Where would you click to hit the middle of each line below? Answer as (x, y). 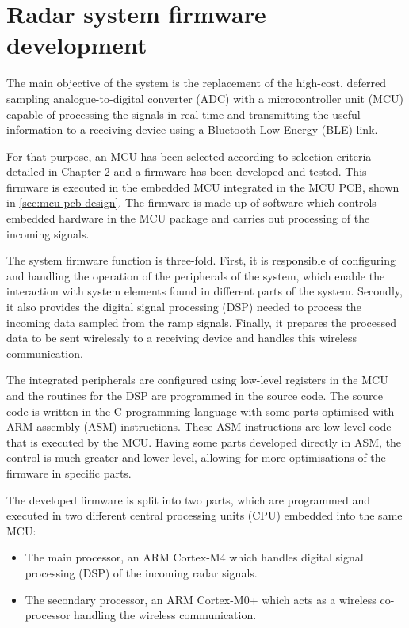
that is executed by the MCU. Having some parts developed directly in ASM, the (204, 442)
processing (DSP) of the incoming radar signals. (141, 572)
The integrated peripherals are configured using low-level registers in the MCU (197, 380)
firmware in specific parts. (69, 472)
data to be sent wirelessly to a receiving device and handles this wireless (182, 338)
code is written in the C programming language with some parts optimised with (201, 411)
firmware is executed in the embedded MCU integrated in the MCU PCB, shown (203, 186)
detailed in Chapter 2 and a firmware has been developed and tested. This (187, 171)
